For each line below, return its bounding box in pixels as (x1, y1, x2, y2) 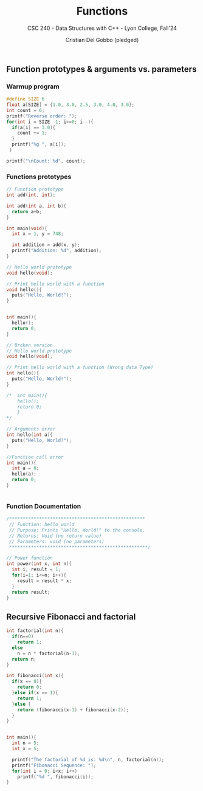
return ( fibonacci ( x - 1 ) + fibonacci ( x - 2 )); (17, 706, 129, 713)
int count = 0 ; (6, 107, 45, 113)
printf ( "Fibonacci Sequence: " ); (12, 762, 97, 768)
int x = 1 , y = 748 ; (12, 231, 64, 237)
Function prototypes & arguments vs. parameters (6, 64, 197, 74)
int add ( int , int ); (6, 192, 56, 199)
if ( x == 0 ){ (12, 678, 43, 684)
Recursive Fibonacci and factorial (6, 611, 136, 622)
